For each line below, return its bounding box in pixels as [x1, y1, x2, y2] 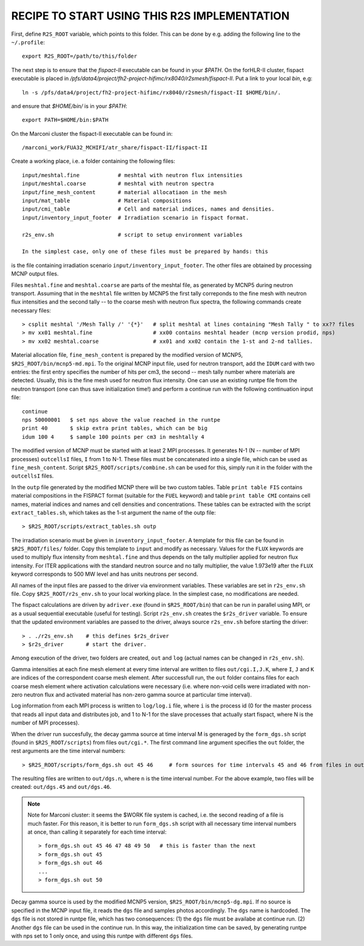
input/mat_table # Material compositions [22, 197, 192, 204]
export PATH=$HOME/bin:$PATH [22, 117, 109, 124]
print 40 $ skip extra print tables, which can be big [22, 425, 207, 432]
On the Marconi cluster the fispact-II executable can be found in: [11, 130, 173, 137]
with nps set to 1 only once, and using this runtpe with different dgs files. [11, 932, 194, 939]
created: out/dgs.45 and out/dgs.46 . [11, 783, 112, 791]
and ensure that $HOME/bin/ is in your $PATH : [11, 102, 127, 109]
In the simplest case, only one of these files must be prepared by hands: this [22, 248, 269, 255]
